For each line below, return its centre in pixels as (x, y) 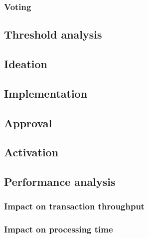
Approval (28, 123)
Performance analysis (60, 182)
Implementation (46, 93)
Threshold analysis (53, 34)
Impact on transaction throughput (74, 206)
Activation (31, 152)
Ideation (26, 64)
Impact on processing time (59, 229)
